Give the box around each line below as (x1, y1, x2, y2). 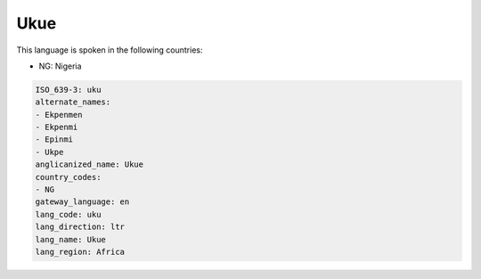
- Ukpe (35, 147, 64, 157)
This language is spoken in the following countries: (16, 45, 203, 55)
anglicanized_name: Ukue (35, 160, 144, 169)
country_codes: (35, 172, 102, 182)
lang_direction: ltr (35, 222, 125, 232)
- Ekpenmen (35, 110, 83, 119)
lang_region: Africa (35, 247, 125, 257)
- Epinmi (35, 135, 74, 144)
